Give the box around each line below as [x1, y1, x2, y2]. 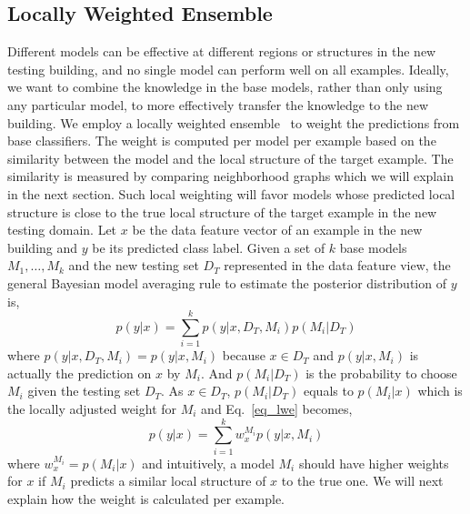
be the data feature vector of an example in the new [132, 220, 423, 239]
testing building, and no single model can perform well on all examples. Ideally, [7, 59, 449, 78]
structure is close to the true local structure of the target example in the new [7, 202, 437, 221]
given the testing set [27, 381, 141, 400]
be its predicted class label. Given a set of [92, 237, 325, 257]
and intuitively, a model [142, 453, 275, 472]
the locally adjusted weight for [7, 399, 177, 418]
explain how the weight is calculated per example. [7, 489, 285, 508]
